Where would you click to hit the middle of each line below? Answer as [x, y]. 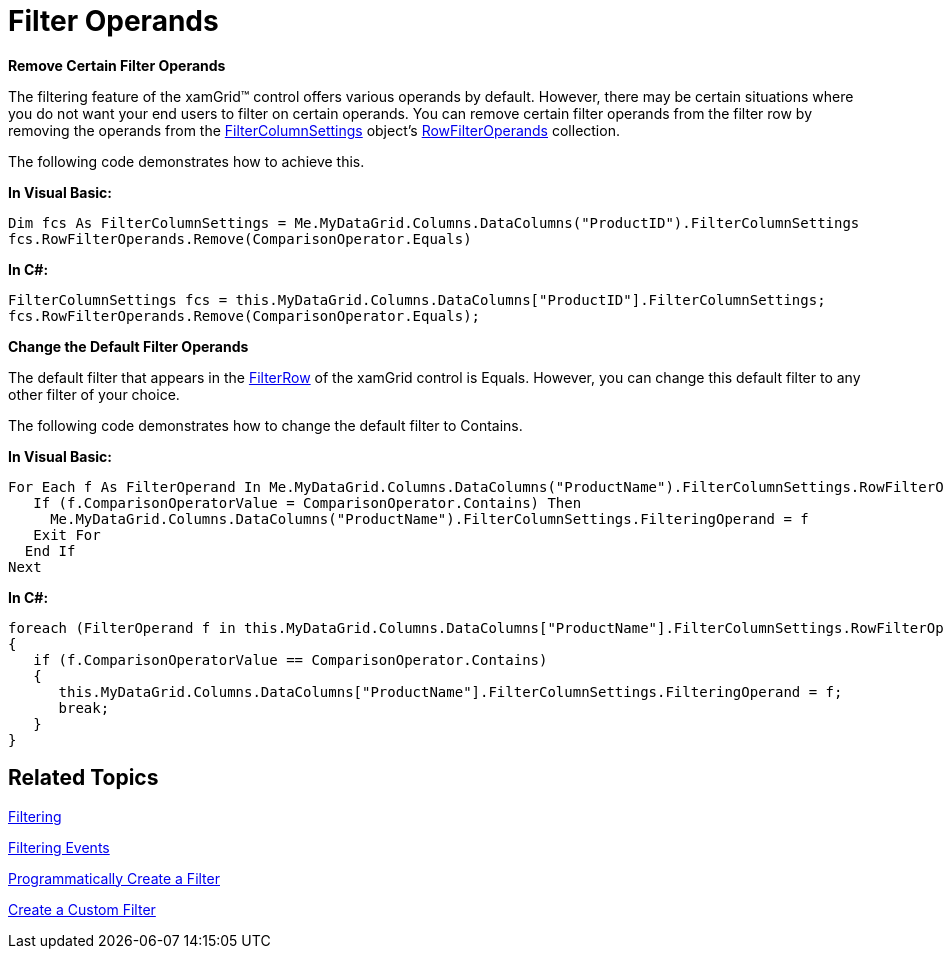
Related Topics [83, 778]
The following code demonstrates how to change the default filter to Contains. [265, 425]
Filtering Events [59, 847]
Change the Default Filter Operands [128, 346]
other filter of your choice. [94, 394]
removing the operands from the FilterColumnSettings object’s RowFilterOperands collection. [314, 130]
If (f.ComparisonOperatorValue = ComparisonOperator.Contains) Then [307, 502]
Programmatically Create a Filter [114, 878]
